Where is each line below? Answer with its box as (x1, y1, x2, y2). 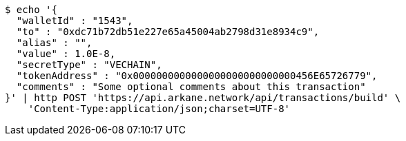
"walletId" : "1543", (16, 15, 133, 26)
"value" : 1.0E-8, (16, 48, 116, 59)
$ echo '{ (5, 4, 57, 15)
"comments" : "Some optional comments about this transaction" (16, 81, 366, 92)
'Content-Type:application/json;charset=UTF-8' (28, 103, 291, 114)
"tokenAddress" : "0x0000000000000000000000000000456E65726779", (16, 70, 378, 81)
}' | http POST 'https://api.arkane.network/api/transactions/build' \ (5, 92, 401, 103)
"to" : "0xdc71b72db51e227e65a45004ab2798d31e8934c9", (16, 26, 320, 37)
